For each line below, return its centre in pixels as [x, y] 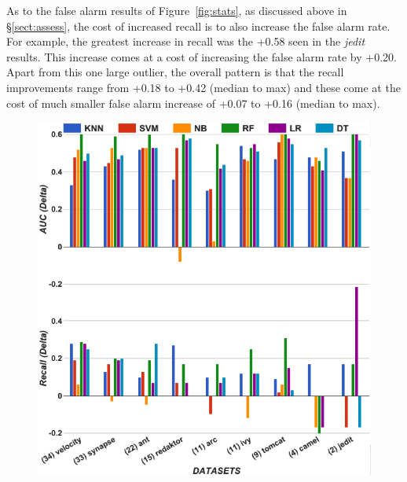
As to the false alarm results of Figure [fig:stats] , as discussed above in [177, 10]
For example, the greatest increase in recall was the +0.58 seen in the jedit [186, 41]
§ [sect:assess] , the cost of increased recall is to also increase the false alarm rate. [198, 26]
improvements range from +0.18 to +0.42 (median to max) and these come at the [203, 87]
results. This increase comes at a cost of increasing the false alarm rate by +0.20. [202, 56]
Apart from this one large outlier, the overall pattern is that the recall [175, 72]
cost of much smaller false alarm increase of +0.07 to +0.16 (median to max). [193, 103]
